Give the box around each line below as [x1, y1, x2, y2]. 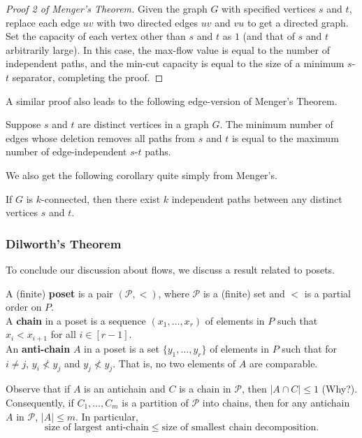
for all [50, 327, 76, 341]
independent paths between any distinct [171, 191, 342, 206]
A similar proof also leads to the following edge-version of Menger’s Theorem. [6, 93, 338, 108]
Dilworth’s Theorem [6, 234, 122, 252]
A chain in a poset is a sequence [6, 313, 146, 327]
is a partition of [122, 395, 189, 409]
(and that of [242, 29, 295, 43]
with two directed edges [96, 15, 198, 29]
